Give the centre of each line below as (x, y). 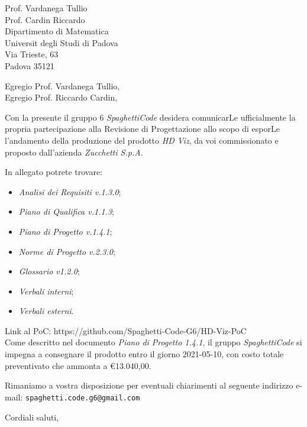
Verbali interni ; (46, 291)
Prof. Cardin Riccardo (45, 19)
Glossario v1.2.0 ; (49, 271)
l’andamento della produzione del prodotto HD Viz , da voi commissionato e (142, 140)
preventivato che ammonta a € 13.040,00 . (78, 365)
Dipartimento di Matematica (57, 31)
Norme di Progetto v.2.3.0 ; (67, 251)
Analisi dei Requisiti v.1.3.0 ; (70, 191)
